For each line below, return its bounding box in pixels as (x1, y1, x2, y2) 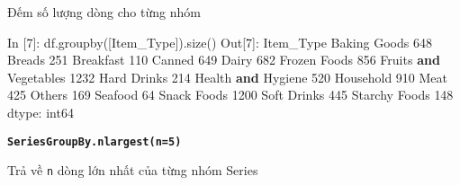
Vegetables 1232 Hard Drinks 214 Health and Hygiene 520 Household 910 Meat (7, 67, 448, 86)
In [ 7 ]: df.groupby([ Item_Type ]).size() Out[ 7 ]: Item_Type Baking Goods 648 (7, 32, 432, 51)
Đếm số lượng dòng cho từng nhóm (7, 3, 201, 21)
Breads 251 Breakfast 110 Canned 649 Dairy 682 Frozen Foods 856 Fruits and (7, 50, 440, 69)
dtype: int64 (7, 102, 74, 121)
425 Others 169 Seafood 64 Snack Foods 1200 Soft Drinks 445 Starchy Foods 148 (7, 85, 454, 104)
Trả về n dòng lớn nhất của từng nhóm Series (7, 161, 258, 180)
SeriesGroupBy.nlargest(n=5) (7, 135, 182, 148)
